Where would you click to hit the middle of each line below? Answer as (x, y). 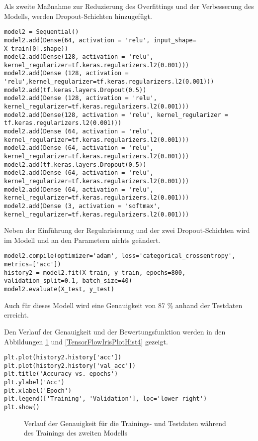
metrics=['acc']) (33, 265)
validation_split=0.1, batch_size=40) (68, 281)
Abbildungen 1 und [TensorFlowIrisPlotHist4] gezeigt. (86, 341)
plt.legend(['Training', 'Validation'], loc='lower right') (106, 399)
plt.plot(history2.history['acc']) (63, 358)
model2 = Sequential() (42, 32)
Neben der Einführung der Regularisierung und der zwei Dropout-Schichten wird (127, 230)
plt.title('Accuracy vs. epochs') (61, 374)
